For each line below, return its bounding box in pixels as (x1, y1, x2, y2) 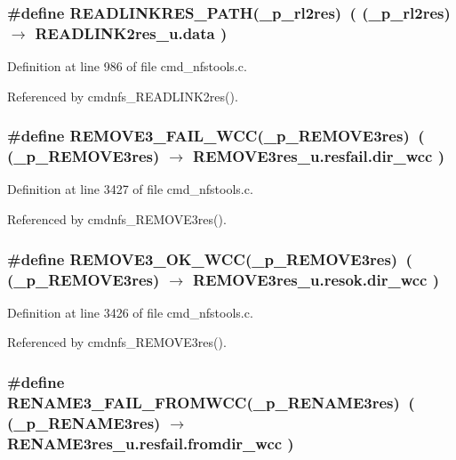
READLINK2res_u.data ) (35, 21, 228, 44)
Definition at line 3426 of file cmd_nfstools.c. (7, 303, 253, 321)
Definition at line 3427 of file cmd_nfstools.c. (7, 180, 253, 198)
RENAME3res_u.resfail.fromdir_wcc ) (7, 432, 294, 454)
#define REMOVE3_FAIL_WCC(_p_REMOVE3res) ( (7, 125, 425, 147)
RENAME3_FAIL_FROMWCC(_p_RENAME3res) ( (7, 391, 415, 413)
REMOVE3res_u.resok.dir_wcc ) (193, 268, 440, 290)
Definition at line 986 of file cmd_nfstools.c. (7, 57, 247, 76)
